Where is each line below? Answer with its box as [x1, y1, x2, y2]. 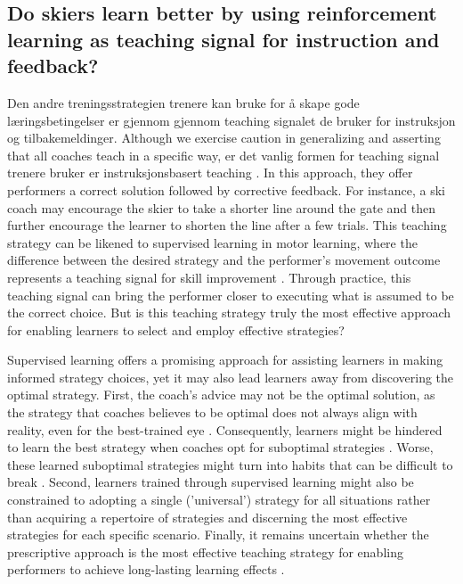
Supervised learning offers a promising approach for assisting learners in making [7, 350, 443, 369]
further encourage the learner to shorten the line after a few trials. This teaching [7, 216, 447, 234]
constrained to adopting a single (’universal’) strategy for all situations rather [7, 490, 431, 509]
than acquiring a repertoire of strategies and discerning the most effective [7, 507, 408, 526]
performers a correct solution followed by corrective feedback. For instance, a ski [7, 180, 445, 199]
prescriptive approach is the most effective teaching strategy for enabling [7, 542, 403, 561]
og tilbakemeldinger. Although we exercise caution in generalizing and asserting [7, 128, 441, 147]
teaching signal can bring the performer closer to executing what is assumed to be [7, 285, 454, 304]
